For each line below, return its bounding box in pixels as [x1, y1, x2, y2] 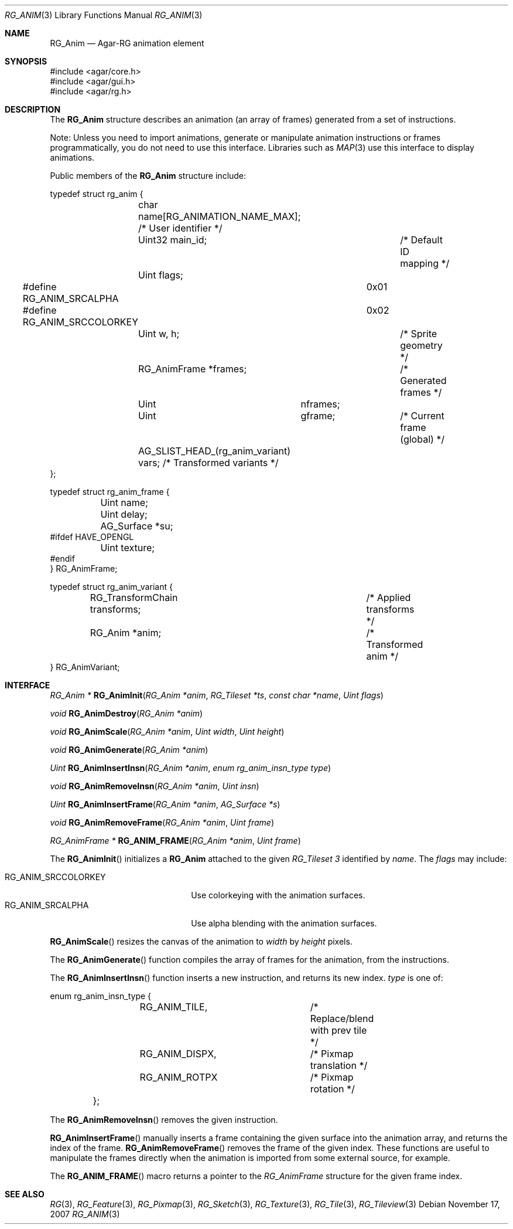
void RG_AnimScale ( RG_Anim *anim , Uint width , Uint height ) [50, 726, 285, 736]
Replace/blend [310, 1013, 374, 1024]
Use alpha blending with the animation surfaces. [191, 918, 377, 928]
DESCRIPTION [5, 104, 61, 114]
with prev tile [310, 1024, 367, 1036]
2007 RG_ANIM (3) [50, 1209, 120, 1219]
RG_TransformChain [90, 592, 178, 603]
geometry [400, 339, 443, 351]
